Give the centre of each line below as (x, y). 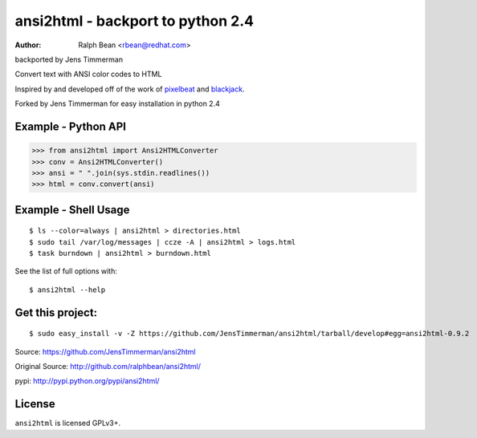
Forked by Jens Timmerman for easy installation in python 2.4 (117, 103)
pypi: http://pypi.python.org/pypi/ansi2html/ (87, 381)
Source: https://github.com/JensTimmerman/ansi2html (105, 351)
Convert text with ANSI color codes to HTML (88, 74)
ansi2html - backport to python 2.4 (135, 21)
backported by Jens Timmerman (69, 59)
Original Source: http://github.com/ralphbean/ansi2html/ (108, 367)
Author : (28, 45)
